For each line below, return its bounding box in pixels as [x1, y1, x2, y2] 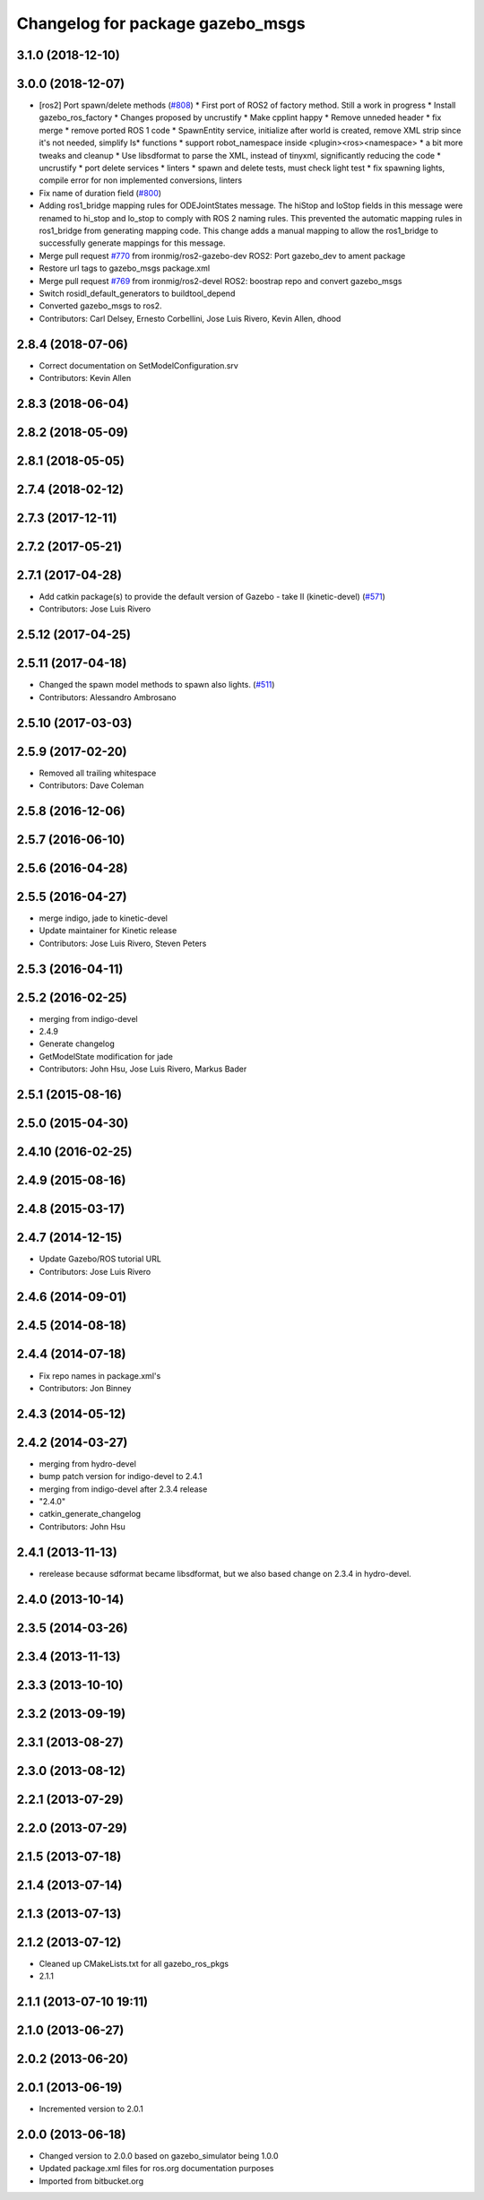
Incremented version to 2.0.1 [39, 2103, 143, 2115]
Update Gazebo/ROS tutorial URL [39, 1253, 161, 1264]
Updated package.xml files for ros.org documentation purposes [39, 2163, 274, 2174]
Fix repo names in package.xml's [39, 1370, 161, 1381]
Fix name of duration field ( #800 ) [39, 187, 161, 198]
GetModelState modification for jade [39, 1051, 174, 1061]
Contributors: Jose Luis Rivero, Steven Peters [39, 938, 207, 948]
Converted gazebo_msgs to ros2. [39, 300, 162, 311]
